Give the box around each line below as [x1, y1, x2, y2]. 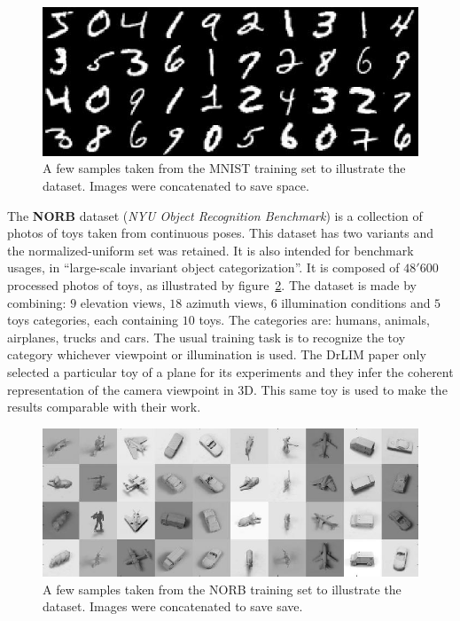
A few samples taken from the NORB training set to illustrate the [43, 579, 402, 598]
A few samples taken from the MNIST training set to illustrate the [43, 159, 406, 177]
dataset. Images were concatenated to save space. [43, 177, 309, 195]
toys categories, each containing [7, 310, 179, 329]
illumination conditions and [281, 293, 431, 311]
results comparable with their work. [7, 397, 201, 416]
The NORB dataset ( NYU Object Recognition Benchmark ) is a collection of [7, 206, 423, 224]
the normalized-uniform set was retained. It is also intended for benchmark [7, 240, 414, 259]
